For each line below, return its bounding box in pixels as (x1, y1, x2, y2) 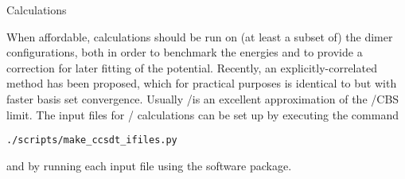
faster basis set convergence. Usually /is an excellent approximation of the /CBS (6, 90, 399, 107)
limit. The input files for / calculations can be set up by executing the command (6, 106, 399, 123)
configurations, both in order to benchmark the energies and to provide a (6, 44, 363, 60)
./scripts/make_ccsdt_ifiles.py (6, 134, 177, 146)
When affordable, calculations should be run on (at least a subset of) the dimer (6, 28, 393, 45)
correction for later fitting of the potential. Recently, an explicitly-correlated (6, 59, 377, 76)
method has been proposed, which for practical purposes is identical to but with (6, 75, 397, 91)
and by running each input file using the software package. (6, 157, 292, 173)
